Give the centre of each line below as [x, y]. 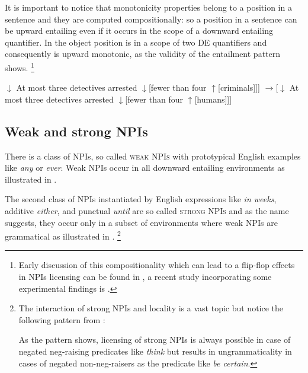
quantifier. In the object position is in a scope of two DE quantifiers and [136, 42]
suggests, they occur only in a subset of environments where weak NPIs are [141, 222]
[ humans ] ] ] [213, 99]
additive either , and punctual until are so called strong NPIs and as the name [147, 210]
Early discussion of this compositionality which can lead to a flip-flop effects [157, 265]
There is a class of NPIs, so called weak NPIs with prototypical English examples [153, 156]
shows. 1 [20, 66]
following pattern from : [62, 319]
